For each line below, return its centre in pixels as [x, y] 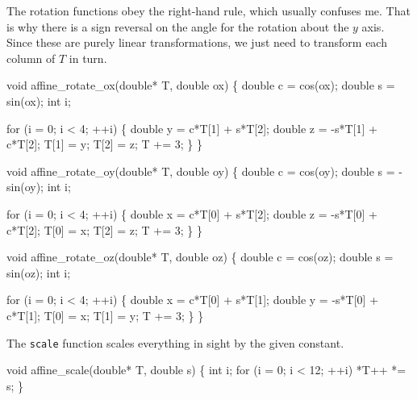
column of [31, 58]
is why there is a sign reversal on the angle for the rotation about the [178, 26]
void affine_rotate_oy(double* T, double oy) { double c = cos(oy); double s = [201, 171]
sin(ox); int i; [39, 100]
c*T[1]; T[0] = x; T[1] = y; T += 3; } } [105, 315]
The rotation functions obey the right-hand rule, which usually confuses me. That [208, 10]
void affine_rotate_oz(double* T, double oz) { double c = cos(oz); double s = [200, 257]
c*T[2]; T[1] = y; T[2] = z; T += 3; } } [105, 144]
